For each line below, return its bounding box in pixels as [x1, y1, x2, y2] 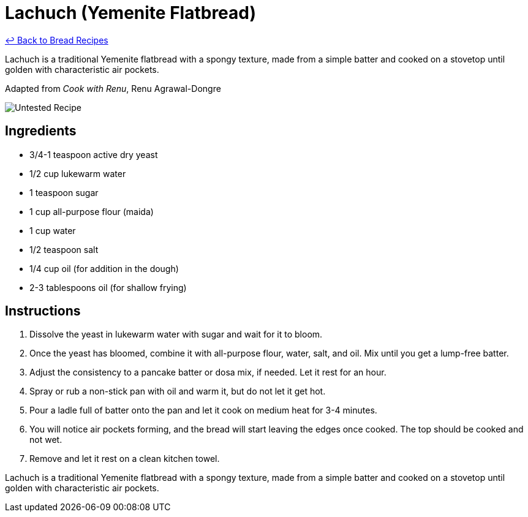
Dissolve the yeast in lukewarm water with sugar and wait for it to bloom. [29, 329, 323, 340]
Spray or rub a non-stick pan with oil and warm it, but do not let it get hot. [29, 386, 326, 397]
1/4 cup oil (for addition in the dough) [29, 263, 179, 274]
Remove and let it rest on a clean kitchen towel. [29, 453, 220, 464]
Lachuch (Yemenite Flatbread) [5, 2, 257, 23]
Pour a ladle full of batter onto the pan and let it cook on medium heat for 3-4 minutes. [29, 405, 377, 416]
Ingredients [5, 123, 77, 139]
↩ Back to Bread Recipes [5, 34, 108, 45]
